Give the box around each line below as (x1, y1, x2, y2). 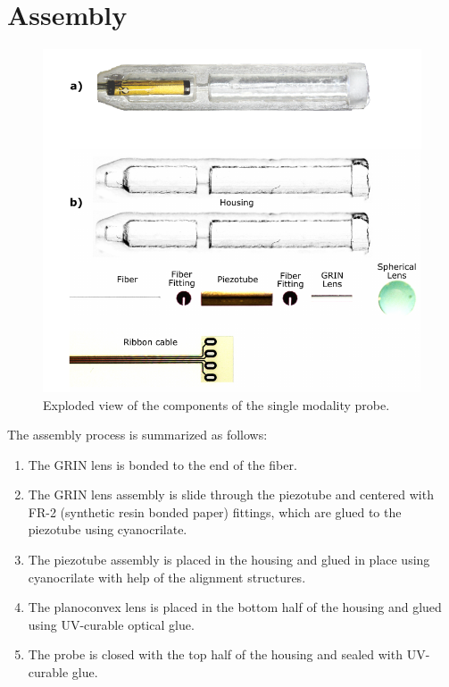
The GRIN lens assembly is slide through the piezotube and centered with (28, 485, 434, 504)
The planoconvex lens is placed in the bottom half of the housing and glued (28, 598, 442, 616)
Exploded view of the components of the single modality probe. (43, 395, 390, 414)
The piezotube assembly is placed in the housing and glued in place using (28, 550, 430, 569)
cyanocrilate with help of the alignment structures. (28, 567, 306, 586)
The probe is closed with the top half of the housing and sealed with (28, 645, 403, 664)
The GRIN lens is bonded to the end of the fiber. (28, 455, 297, 473)
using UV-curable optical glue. (28, 615, 195, 633)
